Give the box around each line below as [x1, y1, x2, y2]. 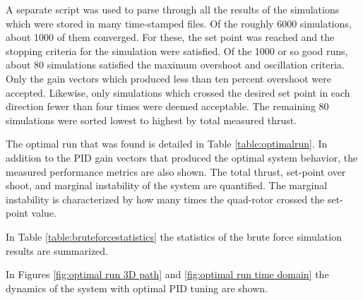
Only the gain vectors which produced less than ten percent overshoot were [6, 71, 331, 85]
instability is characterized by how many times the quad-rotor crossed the [6, 191, 325, 206]
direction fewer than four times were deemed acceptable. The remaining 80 [6, 99, 329, 114]
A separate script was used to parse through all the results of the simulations [6, 2, 340, 16]
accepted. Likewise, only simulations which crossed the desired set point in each [6, 85, 350, 100]
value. [31, 205, 56, 220]
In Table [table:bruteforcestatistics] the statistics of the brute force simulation [6, 229, 342, 244]
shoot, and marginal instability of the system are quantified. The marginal [6, 178, 328, 193]
